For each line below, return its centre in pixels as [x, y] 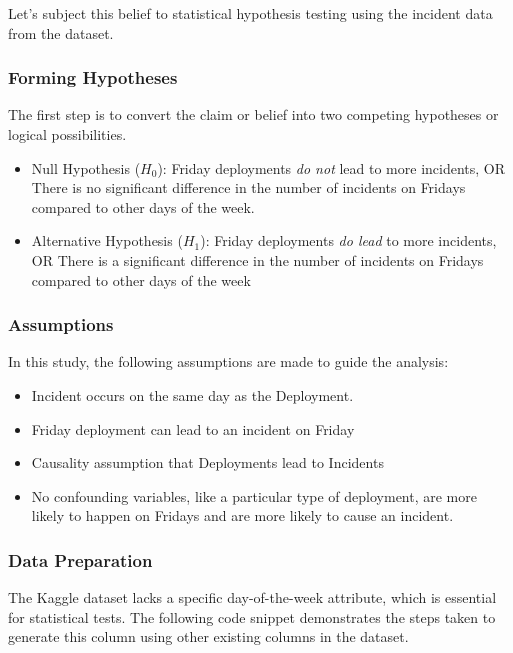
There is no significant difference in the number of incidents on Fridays [248, 187]
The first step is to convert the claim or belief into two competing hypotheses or [253, 114]
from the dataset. [61, 32]
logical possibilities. [67, 134]
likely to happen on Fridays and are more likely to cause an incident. [242, 515]
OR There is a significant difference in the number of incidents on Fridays [257, 259]
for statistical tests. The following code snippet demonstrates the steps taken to [252, 616]
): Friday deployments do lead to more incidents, [348, 240]
